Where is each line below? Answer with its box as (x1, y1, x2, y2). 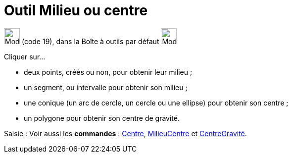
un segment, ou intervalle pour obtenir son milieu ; (24, 83, 188, 92)
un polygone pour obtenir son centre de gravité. (24, 113, 180, 122)
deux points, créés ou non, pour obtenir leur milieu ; (24, 67, 193, 76)
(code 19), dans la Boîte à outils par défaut (21, 37, 159, 46)
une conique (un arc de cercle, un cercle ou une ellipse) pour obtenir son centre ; (24, 98, 289, 107)
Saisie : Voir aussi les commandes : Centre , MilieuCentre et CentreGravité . (4, 129, 247, 138)
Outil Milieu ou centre (4, 2, 148, 19)
